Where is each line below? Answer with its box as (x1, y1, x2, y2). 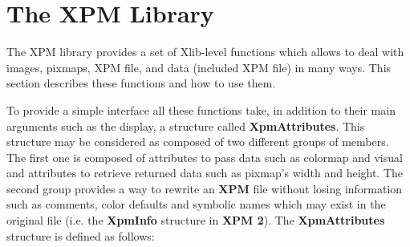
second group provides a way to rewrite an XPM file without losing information (6, 180, 403, 196)
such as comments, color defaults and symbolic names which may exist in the (6, 196, 386, 213)
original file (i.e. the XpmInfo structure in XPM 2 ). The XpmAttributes (6, 212, 385, 229)
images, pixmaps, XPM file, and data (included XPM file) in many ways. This (6, 59, 392, 75)
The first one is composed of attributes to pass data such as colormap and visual (6, 148, 403, 165)
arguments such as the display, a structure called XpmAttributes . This (6, 117, 365, 134)
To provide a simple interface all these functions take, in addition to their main (6, 101, 396, 118)
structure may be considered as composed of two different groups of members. (6, 133, 389, 150)
